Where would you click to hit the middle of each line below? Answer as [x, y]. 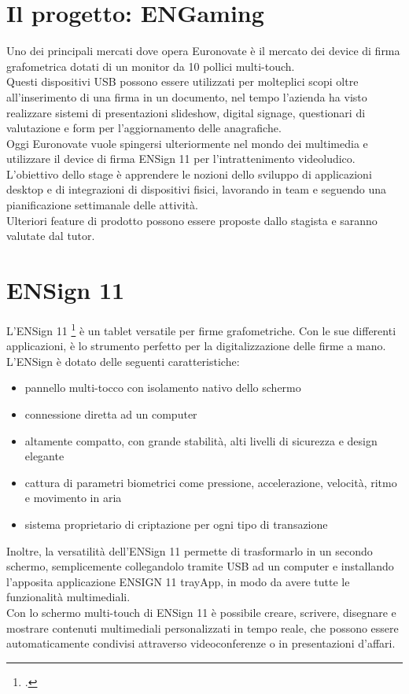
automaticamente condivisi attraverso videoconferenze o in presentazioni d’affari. [201, 643]
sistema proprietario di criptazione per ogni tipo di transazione [176, 524]
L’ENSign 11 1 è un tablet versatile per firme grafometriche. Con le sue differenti [201, 329]
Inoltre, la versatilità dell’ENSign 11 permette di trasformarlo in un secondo [190, 550]
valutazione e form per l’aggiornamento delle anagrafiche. [144, 128]
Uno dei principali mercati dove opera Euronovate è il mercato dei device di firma [203, 51]
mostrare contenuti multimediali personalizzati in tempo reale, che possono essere [203, 628]
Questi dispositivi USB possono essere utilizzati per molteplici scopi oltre [182, 81]
